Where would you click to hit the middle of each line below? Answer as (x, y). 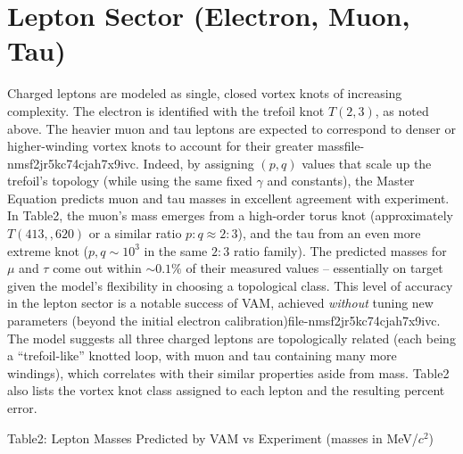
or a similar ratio (135, 233)
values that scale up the (367, 163)
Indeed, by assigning (198, 163)
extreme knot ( (48, 250)
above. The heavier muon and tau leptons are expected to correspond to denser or (231, 128)
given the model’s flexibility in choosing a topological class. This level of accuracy (230, 285)
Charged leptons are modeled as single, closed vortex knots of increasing (205, 93)
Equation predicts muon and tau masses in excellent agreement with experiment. (228, 198)
